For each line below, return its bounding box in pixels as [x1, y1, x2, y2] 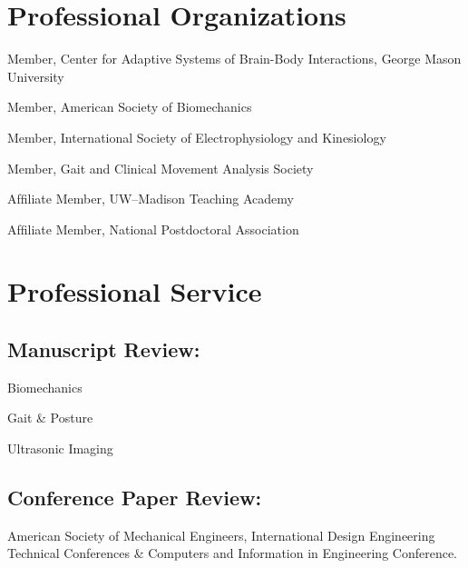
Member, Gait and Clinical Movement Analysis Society [7, 158, 314, 177]
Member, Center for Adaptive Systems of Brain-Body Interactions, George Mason [7, 49, 462, 68]
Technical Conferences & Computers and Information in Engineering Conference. [7, 543, 458, 563]
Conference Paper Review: [7, 483, 262, 512]
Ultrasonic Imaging [7, 439, 113, 458]
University [7, 66, 64, 85]
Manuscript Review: [7, 335, 200, 364]
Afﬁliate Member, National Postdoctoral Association [7, 219, 299, 238]
